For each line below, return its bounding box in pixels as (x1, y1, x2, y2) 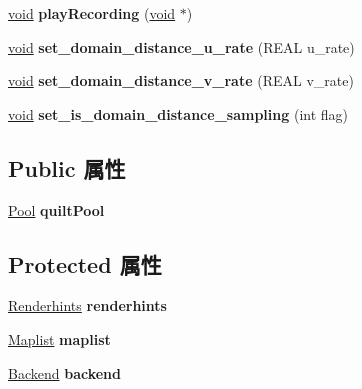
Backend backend (8, 362, 122, 383)
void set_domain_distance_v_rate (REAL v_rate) (8, 70, 354, 91)
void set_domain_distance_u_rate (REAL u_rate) (8, 36, 355, 57)
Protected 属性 (8, 248, 162, 279)
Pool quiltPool (8, 199, 105, 220)
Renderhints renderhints (8, 295, 167, 316)
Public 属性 (8, 152, 126, 183)
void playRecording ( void (8, 3, 176, 23)
